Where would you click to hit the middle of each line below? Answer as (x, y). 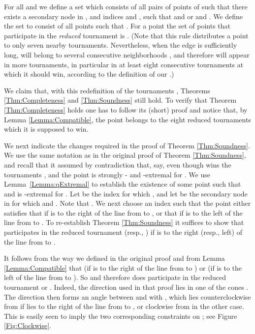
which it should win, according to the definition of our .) (89, 74)
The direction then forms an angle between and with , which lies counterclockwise (127, 296)
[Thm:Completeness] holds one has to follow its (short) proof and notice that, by (126, 109)
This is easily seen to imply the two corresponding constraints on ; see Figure (121, 316)
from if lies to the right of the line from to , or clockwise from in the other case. (124, 306)
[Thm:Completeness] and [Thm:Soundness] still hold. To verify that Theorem (120, 100)
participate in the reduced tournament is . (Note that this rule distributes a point (126, 35)
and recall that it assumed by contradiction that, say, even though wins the (118, 164)
